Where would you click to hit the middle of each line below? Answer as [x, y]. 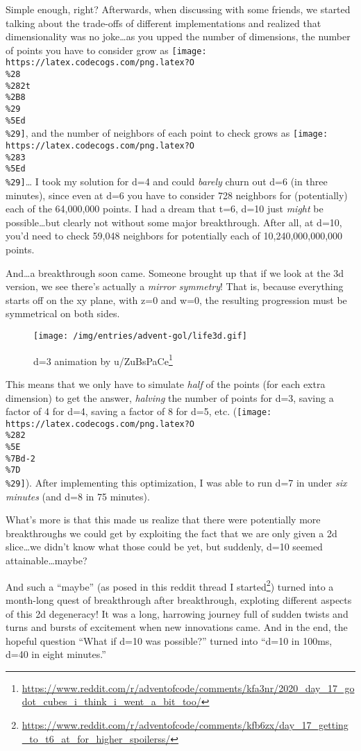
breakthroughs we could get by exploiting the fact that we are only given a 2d [171, 533]
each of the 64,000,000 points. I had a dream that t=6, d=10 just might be [165, 209]
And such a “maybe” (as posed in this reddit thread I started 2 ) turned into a [170, 585]
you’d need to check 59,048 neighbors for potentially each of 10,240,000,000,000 [174, 236]
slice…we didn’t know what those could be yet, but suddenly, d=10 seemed [164, 547]
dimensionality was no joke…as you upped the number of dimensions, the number [178, 36]
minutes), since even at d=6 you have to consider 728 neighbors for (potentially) [177, 195]
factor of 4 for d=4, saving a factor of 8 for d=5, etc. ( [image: [139, 411]
